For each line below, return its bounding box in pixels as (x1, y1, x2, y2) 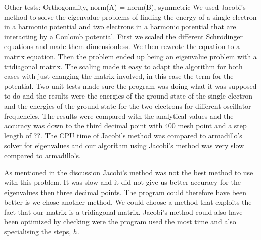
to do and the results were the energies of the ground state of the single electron (4, 90, 252, 101)
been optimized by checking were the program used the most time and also (4, 216, 236, 227)
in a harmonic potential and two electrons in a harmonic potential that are (4, 21, 236, 32)
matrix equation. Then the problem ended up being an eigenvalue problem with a (4, 51, 257, 61)
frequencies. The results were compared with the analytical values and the (4, 110, 234, 121)
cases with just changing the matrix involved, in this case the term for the (4, 71, 234, 81)
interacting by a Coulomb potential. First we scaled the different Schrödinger (4, 31, 243, 41)
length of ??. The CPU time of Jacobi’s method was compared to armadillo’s (4, 130, 242, 140)
